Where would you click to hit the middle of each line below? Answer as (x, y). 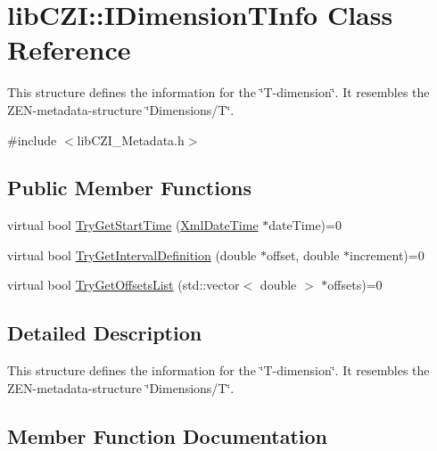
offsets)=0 (355, 285)
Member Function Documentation (168, 435)
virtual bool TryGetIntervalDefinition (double (132, 254)
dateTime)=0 (305, 225)
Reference (69, 49)
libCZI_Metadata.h (131, 139)
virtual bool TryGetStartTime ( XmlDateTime (133, 225)
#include (32, 139)
